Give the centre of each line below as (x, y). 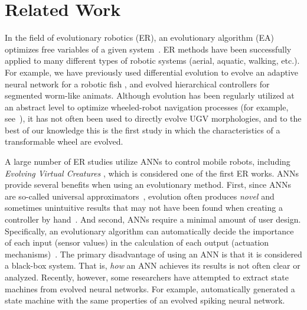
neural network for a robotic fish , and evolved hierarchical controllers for (137, 84)
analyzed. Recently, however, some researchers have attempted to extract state (147, 277)
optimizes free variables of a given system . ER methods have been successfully (148, 49)
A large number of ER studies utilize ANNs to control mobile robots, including (148, 161)
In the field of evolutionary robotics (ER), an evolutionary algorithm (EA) (139, 37)
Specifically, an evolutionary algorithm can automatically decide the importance (149, 231)
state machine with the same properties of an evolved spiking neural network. (145, 300)
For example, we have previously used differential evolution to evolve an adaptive (152, 72)
